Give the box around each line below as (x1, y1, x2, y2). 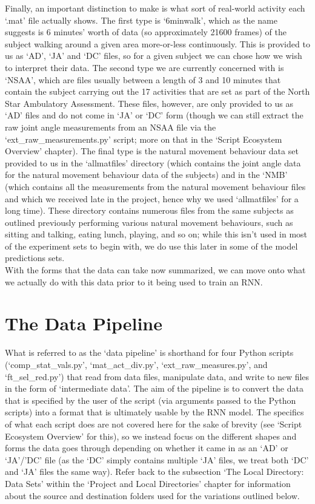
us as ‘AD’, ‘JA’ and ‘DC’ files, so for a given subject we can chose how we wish (5, 49, 302, 62)
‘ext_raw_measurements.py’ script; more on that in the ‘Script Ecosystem (5, 132, 282, 145)
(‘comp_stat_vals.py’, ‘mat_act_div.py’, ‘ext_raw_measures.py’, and (5, 358, 268, 370)
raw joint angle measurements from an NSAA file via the (5, 120, 216, 133)
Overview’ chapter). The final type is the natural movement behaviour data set (5, 145, 299, 157)
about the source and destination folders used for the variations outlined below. (5, 489, 300, 502)
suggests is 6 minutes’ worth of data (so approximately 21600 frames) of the (5, 26, 287, 38)
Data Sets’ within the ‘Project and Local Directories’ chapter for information (5, 477, 291, 489)
